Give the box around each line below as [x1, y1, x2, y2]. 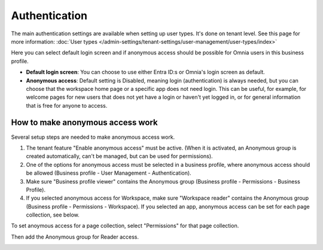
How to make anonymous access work [11, 117, 158, 128]
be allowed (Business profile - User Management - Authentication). [26, 169, 191, 176]
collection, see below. [26, 211, 80, 218]
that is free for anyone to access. [26, 102, 108, 109]
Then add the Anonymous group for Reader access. [11, 233, 139, 240]
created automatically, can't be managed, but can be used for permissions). [26, 153, 213, 160]
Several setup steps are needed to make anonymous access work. [11, 133, 175, 141]
